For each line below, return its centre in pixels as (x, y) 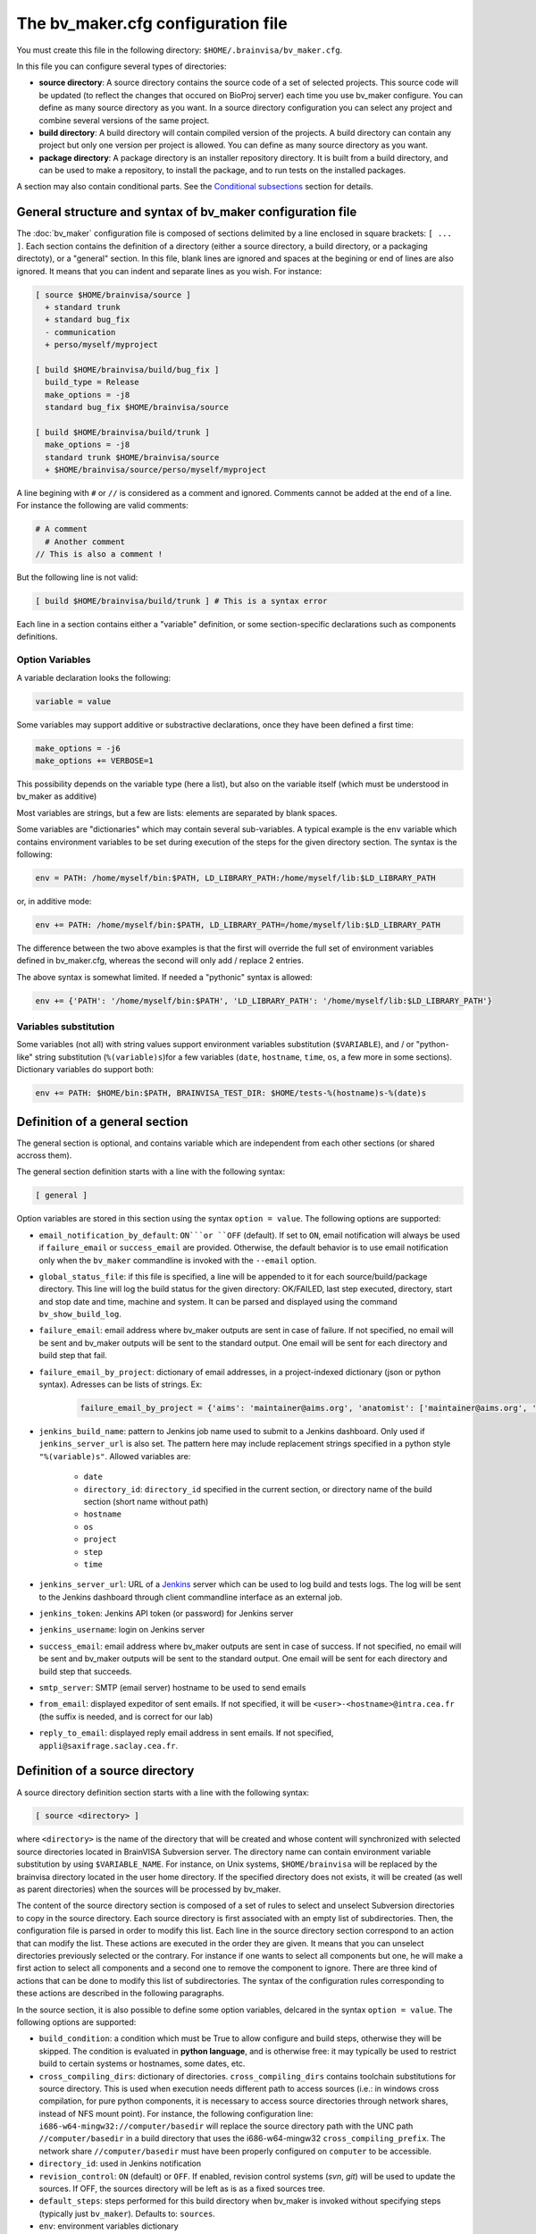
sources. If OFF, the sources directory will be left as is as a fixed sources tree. (182, 2188)
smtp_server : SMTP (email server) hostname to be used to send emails (172, 1688)
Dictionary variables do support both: (85, 1070)
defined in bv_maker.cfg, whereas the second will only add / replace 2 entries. (160, 961)
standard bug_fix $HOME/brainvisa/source (137, 407)
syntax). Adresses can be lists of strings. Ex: (121, 1384)
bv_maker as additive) (57, 796)
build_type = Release (92, 382)
